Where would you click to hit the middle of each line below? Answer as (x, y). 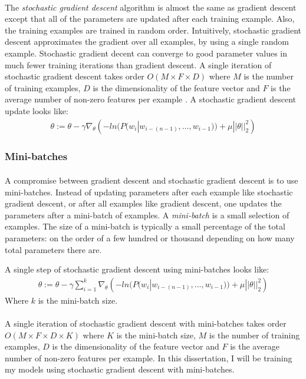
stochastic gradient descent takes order (75, 76)
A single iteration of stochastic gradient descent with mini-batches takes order (146, 323)
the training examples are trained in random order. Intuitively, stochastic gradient (153, 30)
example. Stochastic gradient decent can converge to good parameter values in (146, 53)
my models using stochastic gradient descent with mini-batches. (120, 369)
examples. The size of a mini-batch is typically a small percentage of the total (145, 226)
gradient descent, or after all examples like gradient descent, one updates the (143, 203)
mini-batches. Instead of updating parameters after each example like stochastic (149, 192)
